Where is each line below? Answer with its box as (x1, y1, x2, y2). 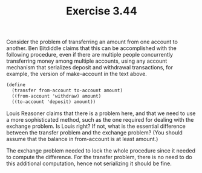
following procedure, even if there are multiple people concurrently (6, 51, 174, 58)
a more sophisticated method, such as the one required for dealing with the (6, 116, 194, 123)
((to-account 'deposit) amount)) (11, 98, 96, 105)
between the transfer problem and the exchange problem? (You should (6, 128, 183, 136)
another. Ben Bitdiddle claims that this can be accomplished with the (6, 45, 177, 52)
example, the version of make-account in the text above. (6, 71, 147, 78)
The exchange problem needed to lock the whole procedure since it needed (6, 146, 195, 154)
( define (6, 82, 26, 88)
